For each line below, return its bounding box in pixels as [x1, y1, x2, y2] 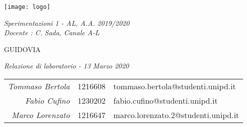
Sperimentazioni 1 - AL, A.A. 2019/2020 [4, 17, 130, 28]
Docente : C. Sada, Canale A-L [4, 27, 99, 38]
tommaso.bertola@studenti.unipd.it [113, 80, 236, 92]
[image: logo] [4, 3, 51, 10]
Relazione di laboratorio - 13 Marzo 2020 [4, 61, 129, 71]
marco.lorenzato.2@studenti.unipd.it [113, 109, 240, 121]
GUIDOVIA [4, 44, 41, 54]
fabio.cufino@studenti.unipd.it [113, 95, 218, 107]
